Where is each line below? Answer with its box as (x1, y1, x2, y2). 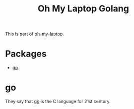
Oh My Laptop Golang (38, 3, 129, 14)
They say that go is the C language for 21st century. (5, 99, 111, 105)
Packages (5, 48, 47, 59)
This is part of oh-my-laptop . (5, 31, 65, 37)
